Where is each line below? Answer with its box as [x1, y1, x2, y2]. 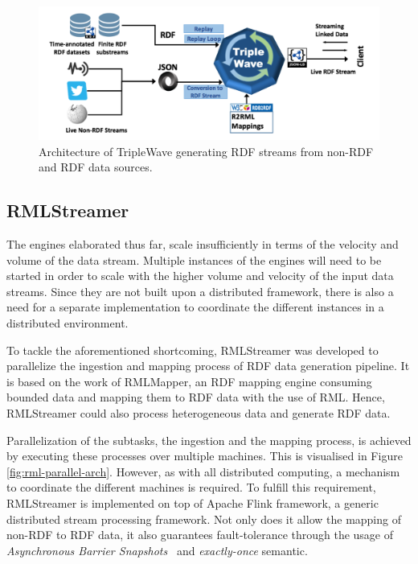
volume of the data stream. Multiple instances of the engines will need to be [6, 251, 382, 268]
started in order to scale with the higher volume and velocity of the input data [6, 267, 394, 284]
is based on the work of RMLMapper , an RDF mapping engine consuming [6, 373, 372, 389]
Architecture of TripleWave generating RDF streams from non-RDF [39, 142, 374, 159]
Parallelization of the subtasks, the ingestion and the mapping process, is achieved [6, 431, 412, 448]
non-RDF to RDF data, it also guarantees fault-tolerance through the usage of [6, 526, 394, 543]
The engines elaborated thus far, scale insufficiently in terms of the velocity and [6, 236, 399, 253]
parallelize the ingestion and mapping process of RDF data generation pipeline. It [6, 357, 410, 374]
